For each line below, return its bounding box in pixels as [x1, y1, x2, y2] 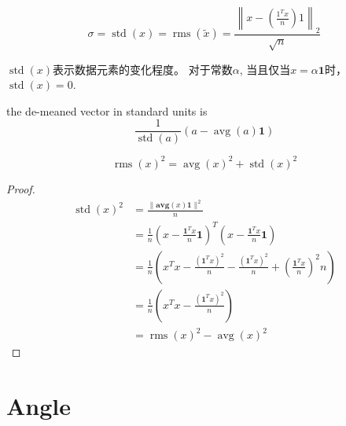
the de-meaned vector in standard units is [6, 102, 208, 119]
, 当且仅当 [239, 61, 291, 77]
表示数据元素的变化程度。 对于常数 [52, 61, 233, 77]
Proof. [6, 180, 35, 196]
